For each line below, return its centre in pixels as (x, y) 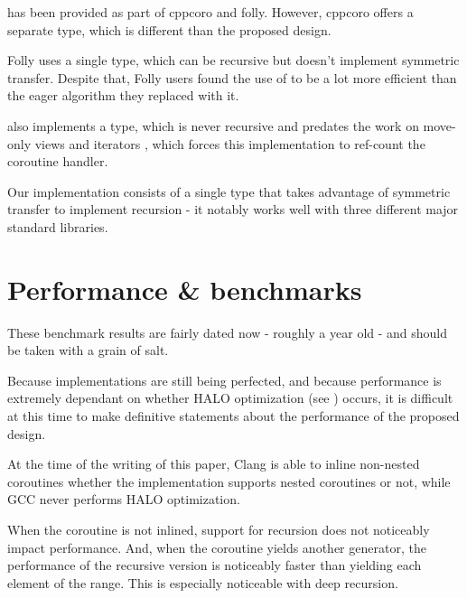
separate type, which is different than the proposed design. (169, 29)
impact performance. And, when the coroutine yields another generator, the (217, 547)
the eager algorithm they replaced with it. (123, 95)
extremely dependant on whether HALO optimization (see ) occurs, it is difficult (230, 398)
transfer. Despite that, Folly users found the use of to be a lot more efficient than (232, 77)
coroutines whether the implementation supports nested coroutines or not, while (229, 481)
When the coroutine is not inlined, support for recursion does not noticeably (219, 529)
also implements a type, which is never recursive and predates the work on (213, 125)
